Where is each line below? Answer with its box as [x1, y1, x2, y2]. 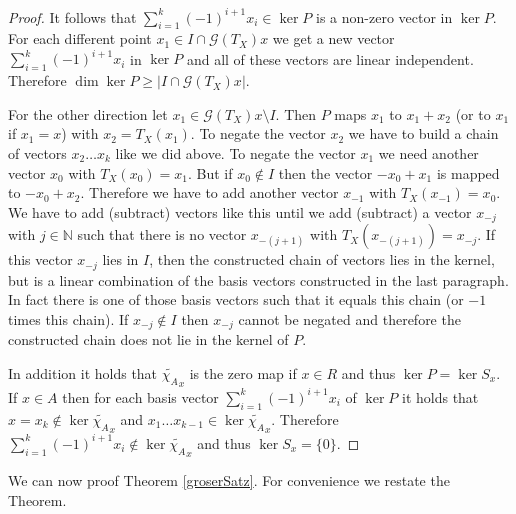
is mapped [436, 162, 500, 183]
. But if [187, 162, 233, 183]
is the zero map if [189, 362, 297, 383]
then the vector [278, 162, 373, 183]
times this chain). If [8, 308, 129, 329]
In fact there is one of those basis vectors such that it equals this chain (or [8, 289, 464, 310]
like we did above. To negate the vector [115, 142, 356, 163]
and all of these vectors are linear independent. [186, 48, 474, 69]
